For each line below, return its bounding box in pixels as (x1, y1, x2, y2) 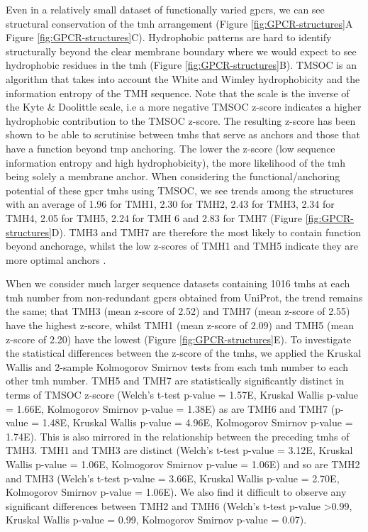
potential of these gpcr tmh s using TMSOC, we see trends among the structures (6, 182, 354, 197)
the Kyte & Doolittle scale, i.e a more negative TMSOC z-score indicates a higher (6, 99, 362, 114)
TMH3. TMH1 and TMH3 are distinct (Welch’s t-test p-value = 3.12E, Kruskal (6, 443, 353, 458)
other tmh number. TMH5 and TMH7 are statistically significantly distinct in (6, 373, 345, 388)
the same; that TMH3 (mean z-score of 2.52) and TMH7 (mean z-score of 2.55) (6, 304, 350, 318)
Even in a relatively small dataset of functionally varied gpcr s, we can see (6, 2, 325, 16)
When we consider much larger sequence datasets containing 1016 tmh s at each (6, 276, 350, 291)
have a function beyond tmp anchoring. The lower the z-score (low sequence (6, 140, 335, 155)
